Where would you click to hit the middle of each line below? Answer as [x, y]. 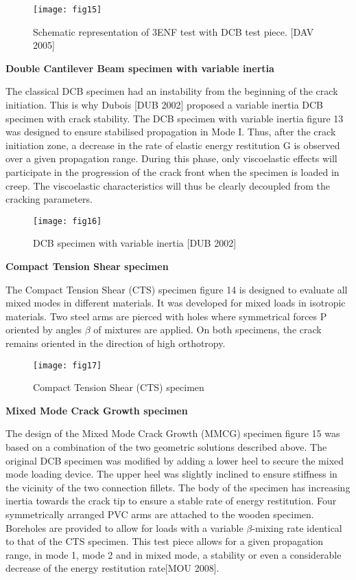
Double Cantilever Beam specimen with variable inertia [140, 68]
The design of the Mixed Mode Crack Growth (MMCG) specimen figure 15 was [173, 433]
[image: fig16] [68, 221]
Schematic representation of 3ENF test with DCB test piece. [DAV [174, 31]
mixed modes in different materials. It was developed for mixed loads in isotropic [176, 303]
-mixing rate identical [297, 527]
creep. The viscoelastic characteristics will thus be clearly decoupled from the [168, 185]
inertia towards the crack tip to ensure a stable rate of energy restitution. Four [171, 501]
